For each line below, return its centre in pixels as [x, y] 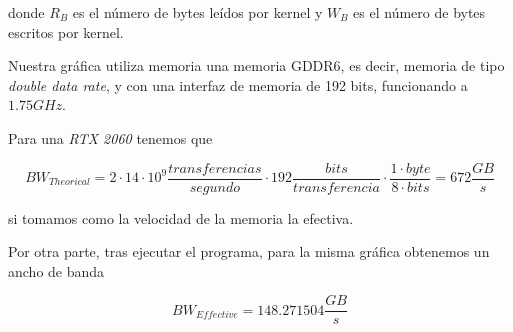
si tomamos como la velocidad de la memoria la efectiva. [181, 217]
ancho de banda [56, 270]
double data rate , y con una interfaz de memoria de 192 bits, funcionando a [238, 84]
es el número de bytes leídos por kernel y [197, 12]
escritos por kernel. [66, 31]
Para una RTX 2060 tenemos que [110, 137]
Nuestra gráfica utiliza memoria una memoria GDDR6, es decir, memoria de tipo [256, 65]
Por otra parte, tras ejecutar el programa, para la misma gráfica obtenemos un [249, 251]
